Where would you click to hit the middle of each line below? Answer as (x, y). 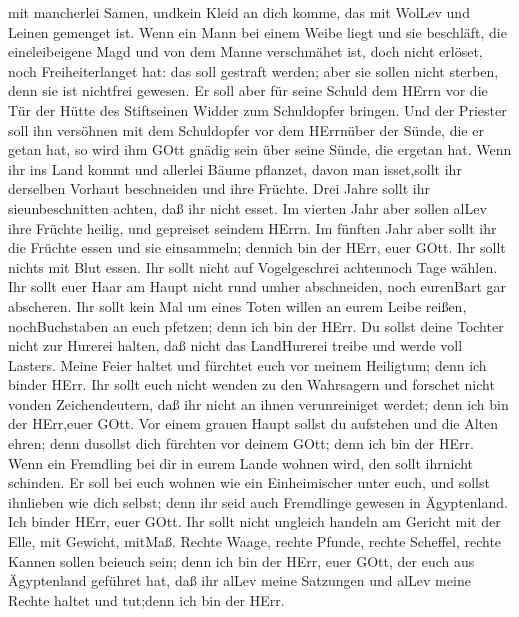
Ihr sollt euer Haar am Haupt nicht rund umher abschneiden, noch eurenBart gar (257, 286)
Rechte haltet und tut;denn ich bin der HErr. (146, 599)
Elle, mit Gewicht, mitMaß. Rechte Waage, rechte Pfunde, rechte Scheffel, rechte (255, 541)
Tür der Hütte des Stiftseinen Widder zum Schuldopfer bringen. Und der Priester (257, 109)
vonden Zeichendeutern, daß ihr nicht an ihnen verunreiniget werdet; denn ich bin (258, 403)
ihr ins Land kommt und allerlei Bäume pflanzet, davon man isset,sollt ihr (235, 168)
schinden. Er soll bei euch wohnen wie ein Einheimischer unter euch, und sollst (249, 482)
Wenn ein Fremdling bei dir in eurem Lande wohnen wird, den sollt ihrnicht (241, 462)
